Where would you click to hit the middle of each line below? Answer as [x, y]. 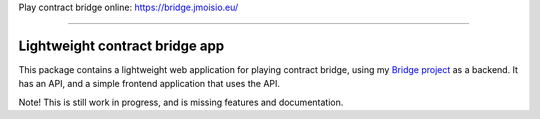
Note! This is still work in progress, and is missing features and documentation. [181, 102]
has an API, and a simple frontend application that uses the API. [149, 84]
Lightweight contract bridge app [121, 45]
